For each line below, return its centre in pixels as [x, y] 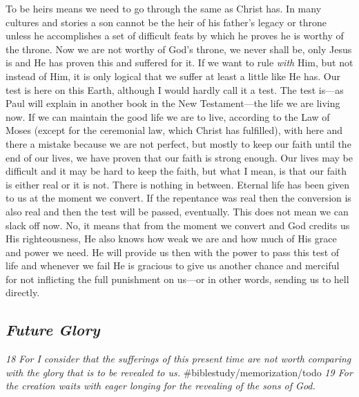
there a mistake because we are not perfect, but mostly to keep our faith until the [178, 143]
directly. [23, 292]
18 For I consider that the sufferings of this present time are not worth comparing [178, 359]
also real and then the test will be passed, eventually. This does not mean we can [177, 211]
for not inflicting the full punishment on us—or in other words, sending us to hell [177, 279]
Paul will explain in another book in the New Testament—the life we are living [173, 103]
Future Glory [53, 330]
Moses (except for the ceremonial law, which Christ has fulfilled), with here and [174, 130]
